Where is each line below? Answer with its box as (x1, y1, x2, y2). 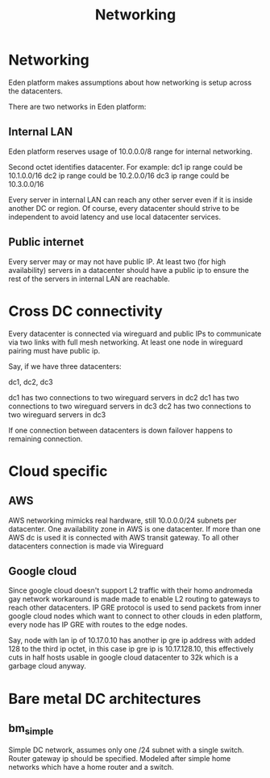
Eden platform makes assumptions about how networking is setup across (8, 77, 252, 87)
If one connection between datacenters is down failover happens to (8, 425, 233, 435)
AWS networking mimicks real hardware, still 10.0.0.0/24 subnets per (8, 515, 237, 525)
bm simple (8, 721, 54, 738)
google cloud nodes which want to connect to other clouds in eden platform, (8, 611, 263, 621)
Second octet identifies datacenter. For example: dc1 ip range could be (8, 162, 243, 172)
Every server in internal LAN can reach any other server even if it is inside (8, 195, 253, 205)
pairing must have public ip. (8, 346, 101, 355)
